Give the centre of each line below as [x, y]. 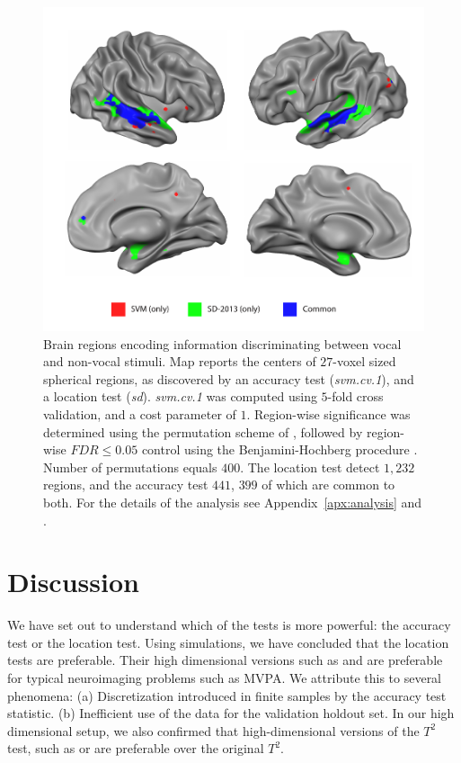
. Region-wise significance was [328, 413]
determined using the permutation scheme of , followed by [203, 431]
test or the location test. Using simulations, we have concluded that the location [228, 642]
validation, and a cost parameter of [140, 413]
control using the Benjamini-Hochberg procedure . [279, 449]
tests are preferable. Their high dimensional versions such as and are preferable [225, 660]
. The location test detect [310, 467]
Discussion [73, 582]
